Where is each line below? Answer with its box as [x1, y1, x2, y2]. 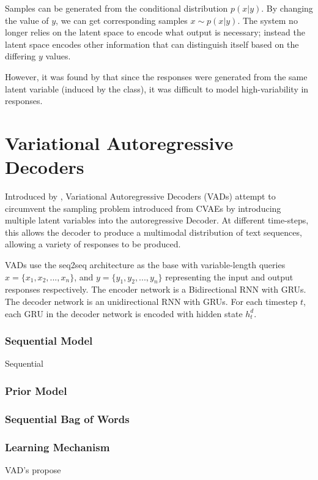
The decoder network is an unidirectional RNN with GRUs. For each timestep [5, 295, 298, 308]
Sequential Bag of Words [5, 411, 130, 426]
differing [5, 50, 36, 62]
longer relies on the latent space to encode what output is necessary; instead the [5, 26, 305, 39]
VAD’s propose [5, 463, 61, 476]
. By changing [261, 2, 313, 14]
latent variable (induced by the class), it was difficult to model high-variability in [5, 82, 309, 95]
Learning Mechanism [5, 439, 110, 454]
